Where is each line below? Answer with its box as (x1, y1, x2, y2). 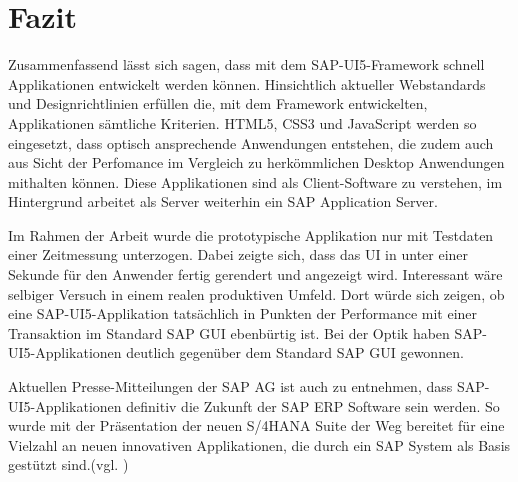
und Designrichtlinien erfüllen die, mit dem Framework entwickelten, (8, 93, 428, 114)
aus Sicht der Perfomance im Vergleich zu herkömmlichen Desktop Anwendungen (8, 152, 505, 173)
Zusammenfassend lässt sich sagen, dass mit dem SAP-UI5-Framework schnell (8, 54, 485, 75)
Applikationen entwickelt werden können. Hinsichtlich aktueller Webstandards (8, 73, 486, 94)
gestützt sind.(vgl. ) (8, 454, 129, 475)
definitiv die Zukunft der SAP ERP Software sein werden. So (126, 395, 500, 416)
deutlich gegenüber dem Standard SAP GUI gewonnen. (126, 342, 464, 363)
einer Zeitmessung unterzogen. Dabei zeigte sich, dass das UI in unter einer (8, 244, 469, 265)
